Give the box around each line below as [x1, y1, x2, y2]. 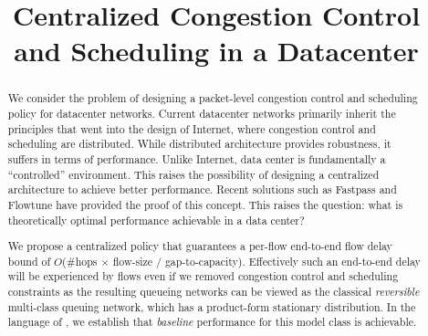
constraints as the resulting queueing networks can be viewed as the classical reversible [7, 284, 420, 299]
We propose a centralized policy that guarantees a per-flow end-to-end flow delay [7, 238, 392, 254]
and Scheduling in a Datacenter [14, 32, 419, 69]
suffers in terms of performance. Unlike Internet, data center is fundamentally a [7, 151, 386, 166]
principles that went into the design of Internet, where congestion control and [7, 121, 376, 136]
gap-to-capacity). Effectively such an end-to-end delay [164, 253, 421, 268]
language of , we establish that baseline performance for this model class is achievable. [7, 314, 417, 330]
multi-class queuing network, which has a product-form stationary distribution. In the [7, 299, 416, 314]
